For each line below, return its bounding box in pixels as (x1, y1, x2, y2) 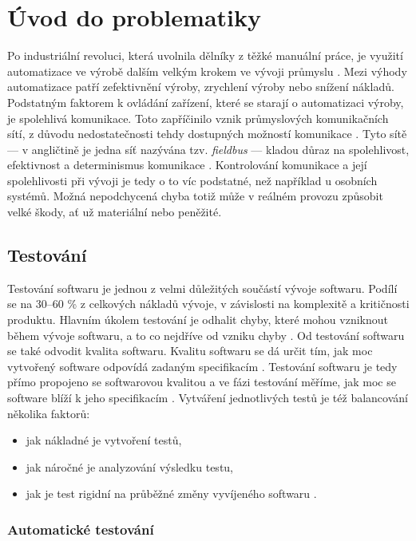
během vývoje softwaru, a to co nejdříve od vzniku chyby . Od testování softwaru (7, 326, 405, 343)
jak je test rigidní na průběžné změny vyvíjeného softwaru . (26, 485, 317, 502)
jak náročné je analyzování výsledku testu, (26, 458, 234, 475)
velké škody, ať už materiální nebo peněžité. (7, 203, 222, 220)
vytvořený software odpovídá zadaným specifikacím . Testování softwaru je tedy (7, 357, 398, 374)
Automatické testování (7, 519, 154, 539)
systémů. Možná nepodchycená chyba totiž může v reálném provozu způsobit (7, 188, 383, 204)
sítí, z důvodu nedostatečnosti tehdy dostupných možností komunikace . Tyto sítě (7, 125, 407, 142)
